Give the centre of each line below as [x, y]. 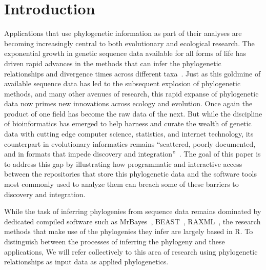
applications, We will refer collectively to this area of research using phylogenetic [131, 251]
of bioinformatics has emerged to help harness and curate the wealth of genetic [128, 123]
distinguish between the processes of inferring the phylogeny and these [115, 241]
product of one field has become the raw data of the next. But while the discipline [133, 113]
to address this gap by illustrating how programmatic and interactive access [123, 163]
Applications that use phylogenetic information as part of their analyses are [123, 33]
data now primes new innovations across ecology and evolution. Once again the [128, 103]
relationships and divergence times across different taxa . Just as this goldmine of [132, 73]
